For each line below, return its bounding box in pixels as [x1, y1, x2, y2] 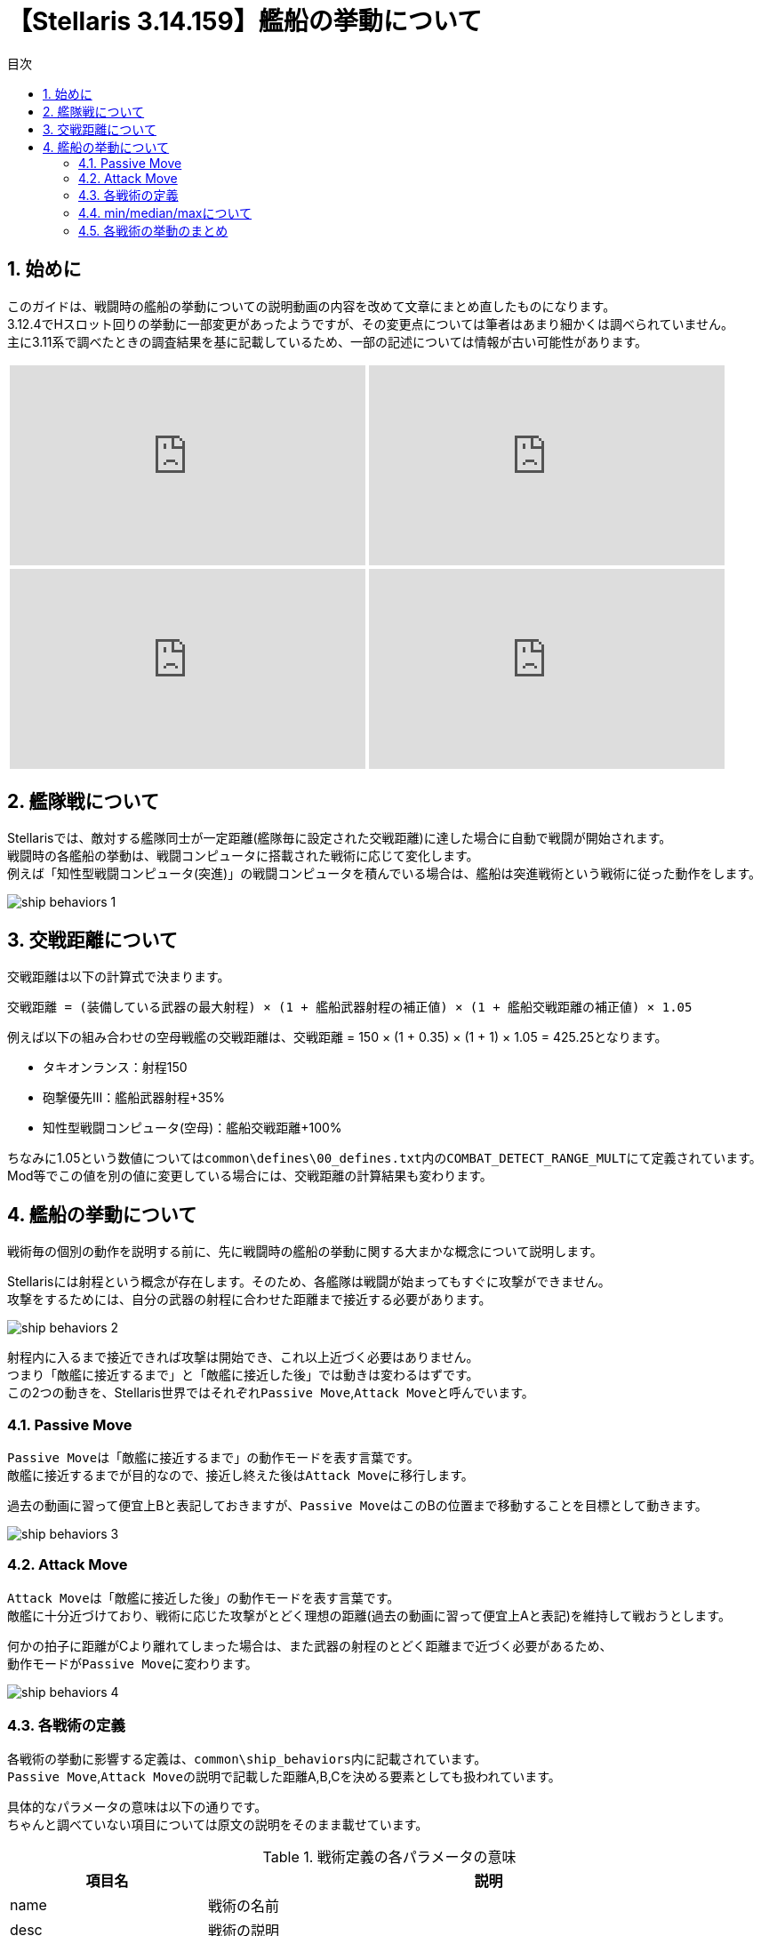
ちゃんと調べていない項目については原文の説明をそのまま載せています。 [7, 1817, 429, 1833]
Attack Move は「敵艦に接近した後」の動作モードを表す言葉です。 [7, 1589, 400, 1605]
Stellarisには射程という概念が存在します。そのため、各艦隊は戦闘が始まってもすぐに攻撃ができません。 [7, 1274, 611, 1290]
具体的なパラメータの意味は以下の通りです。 [7, 1799, 268, 1815]
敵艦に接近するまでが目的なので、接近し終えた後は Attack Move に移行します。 [7, 1467, 474, 1483]
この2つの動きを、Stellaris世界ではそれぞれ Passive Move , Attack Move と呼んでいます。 [7, 1385, 534, 1401]
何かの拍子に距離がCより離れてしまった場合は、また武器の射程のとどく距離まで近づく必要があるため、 [7, 1637, 613, 1653]
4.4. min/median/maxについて [78, 204, 252, 220]
